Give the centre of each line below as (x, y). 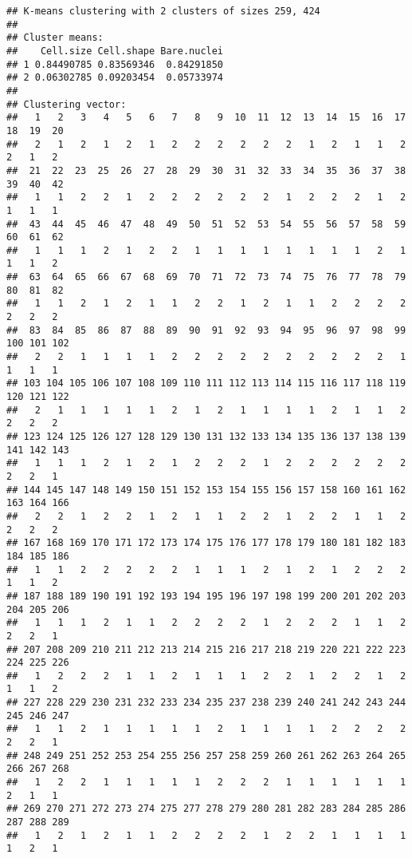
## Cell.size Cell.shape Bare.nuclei (115, 51)
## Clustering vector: (67, 104)
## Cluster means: (55, 38)
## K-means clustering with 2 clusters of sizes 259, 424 (163, 11)
